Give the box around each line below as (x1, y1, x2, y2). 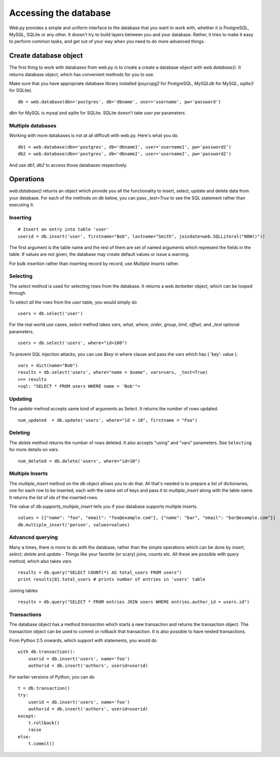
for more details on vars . (9, 447, 59, 453)
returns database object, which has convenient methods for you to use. (9, 71, 155, 77)
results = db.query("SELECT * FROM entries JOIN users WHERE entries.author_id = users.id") (18, 599, 250, 605)
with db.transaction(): (18, 649, 76, 655)
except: (18, 713, 37, 719)
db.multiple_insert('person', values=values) (18, 522, 130, 527)
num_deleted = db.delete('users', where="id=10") (18, 458, 141, 464)
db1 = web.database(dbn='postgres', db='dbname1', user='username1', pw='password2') (18, 144, 232, 150)
